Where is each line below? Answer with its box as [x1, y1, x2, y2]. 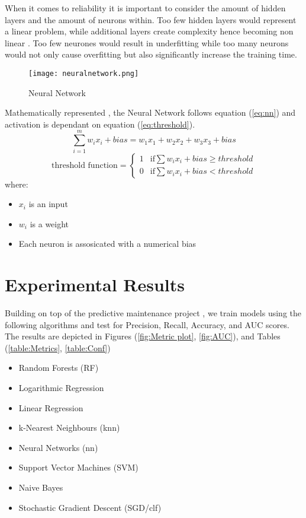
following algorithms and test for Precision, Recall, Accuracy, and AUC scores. [5, 318, 289, 330]
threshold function [51, 161, 118, 170]
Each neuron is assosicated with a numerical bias [18, 237, 197, 250]
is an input [28, 198, 68, 210]
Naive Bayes [18, 481, 63, 493]
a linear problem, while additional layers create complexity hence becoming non [5, 25, 294, 37]
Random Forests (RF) [18, 361, 99, 374]
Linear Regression [18, 401, 83, 414]
